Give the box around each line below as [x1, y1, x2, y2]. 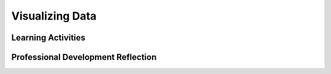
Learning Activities [11, 32, 86, 43]
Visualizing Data [11, 9, 97, 23]
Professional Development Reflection [11, 52, 157, 62]
